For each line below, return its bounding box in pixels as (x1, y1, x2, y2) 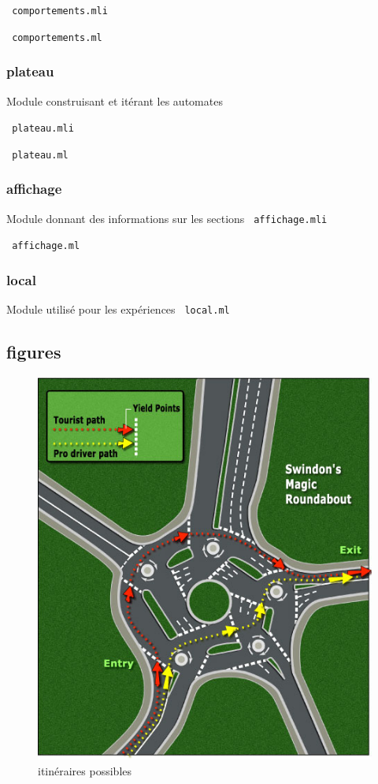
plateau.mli (12, 123, 74, 135)
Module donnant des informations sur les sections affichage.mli (6, 210, 328, 226)
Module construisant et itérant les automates (6, 92, 223, 109)
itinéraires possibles (38, 762, 132, 778)
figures (6, 340, 61, 364)
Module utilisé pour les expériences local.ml (6, 301, 230, 318)
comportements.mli (12, 6, 108, 17)
